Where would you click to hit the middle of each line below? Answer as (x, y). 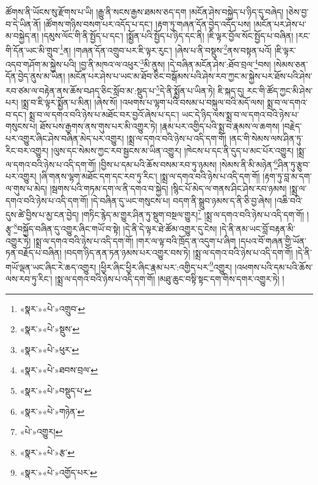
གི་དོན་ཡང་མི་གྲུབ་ (33, 50)
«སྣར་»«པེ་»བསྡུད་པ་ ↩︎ (56, 391)
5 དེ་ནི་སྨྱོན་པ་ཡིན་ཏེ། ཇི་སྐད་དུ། (200, 89)
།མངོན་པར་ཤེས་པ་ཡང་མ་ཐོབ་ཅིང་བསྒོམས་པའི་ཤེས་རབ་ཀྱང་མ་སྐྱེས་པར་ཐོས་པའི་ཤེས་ (190, 76)
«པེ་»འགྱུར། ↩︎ (41, 432)
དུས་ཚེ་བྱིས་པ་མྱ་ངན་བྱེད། (42, 214)
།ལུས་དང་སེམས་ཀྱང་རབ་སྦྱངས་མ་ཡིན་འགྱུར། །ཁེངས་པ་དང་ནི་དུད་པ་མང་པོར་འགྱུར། (172, 150)
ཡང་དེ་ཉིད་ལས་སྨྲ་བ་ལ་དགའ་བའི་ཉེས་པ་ (240, 114)
